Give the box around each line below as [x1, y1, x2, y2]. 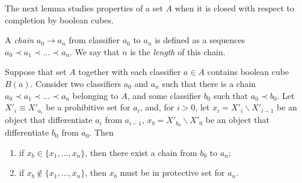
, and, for [140, 101, 174, 113]
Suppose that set [5, 65, 67, 78]
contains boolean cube [207, 65, 289, 78]
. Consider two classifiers [30, 77, 121, 89]
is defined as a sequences [155, 34, 245, 46]
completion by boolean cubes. [5, 13, 114, 26]
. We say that [69, 45, 120, 58]
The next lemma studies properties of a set [5, 2, 163, 14]
